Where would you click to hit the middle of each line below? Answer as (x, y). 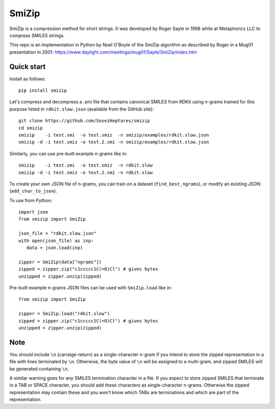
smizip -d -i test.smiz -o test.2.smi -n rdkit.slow (86, 172)
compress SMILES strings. (37, 35)
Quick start (28, 66)
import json (33, 212)
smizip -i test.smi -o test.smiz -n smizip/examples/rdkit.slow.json (114, 135)
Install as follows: (28, 78)
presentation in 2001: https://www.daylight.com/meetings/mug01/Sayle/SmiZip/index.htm (103, 52)
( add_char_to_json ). (33, 191)
